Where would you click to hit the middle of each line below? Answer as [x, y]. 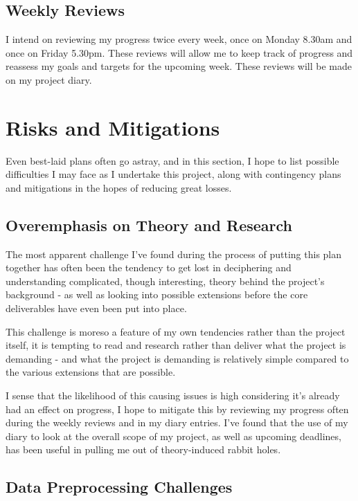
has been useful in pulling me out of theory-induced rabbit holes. [143, 449]
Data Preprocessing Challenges [119, 487]
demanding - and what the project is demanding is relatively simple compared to [177, 358]
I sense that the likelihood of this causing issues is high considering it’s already [173, 395]
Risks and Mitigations [113, 127]
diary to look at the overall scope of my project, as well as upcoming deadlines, [173, 436]
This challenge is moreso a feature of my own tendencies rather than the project [176, 331]
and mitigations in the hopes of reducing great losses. [119, 187]
